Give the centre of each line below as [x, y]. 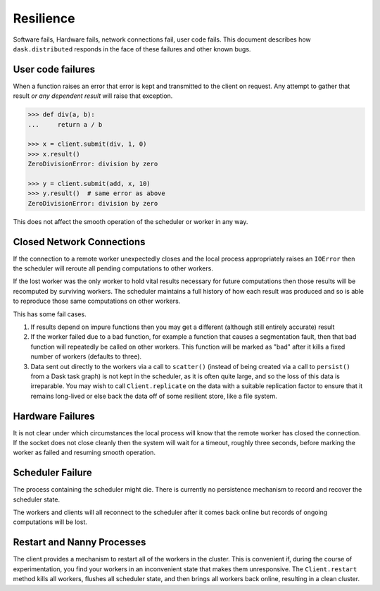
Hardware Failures [54, 416]
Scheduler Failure [52, 473]
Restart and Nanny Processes [80, 542]
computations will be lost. [50, 522]
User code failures [54, 69]
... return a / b [65, 124]
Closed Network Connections [79, 242]
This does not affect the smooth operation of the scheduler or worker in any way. [131, 221]
